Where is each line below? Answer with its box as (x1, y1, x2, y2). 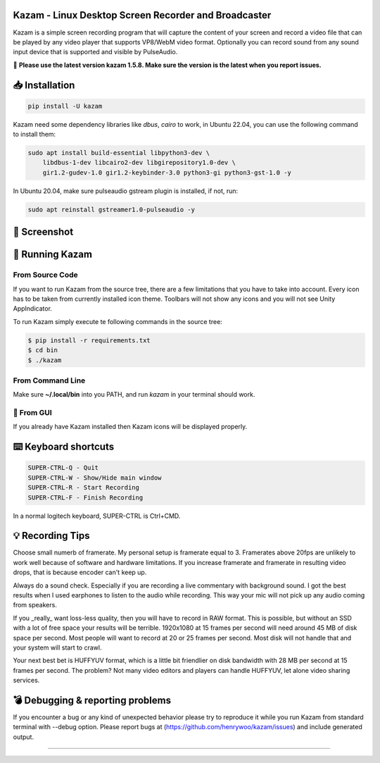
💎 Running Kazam (13, 249, 93, 261)
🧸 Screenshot (13, 226, 74, 238)
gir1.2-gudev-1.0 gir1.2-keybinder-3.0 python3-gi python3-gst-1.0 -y (42, 168, 292, 176)
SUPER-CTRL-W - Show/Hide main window (27, 473, 162, 482)
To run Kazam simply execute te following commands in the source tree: (13, 317, 223, 325)
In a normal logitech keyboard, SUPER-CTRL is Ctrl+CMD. (13, 511, 181, 520)
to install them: (13, 130, 56, 139)
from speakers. (13, 601, 58, 609)
